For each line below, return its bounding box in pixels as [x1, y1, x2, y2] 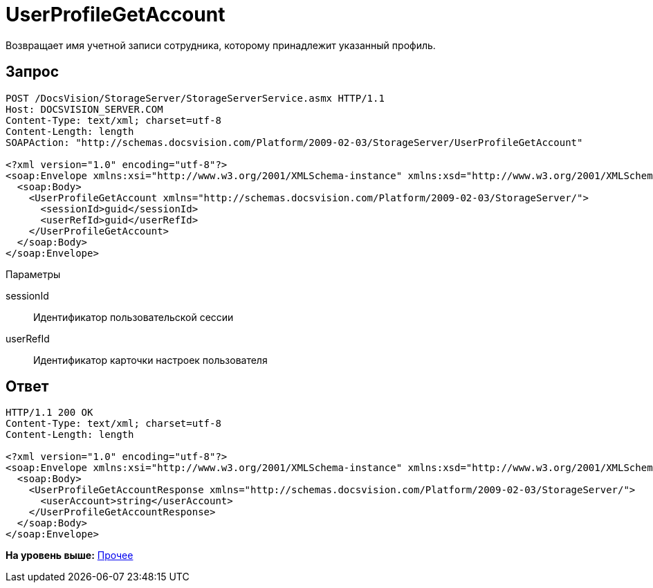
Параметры [6, 268, 61, 280]
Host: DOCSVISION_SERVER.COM [6, 103, 163, 115]
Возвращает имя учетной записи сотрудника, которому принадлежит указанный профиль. [6, 39, 436, 51]
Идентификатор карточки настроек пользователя [33, 353, 268, 366]
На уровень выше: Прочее [6, 549, 134, 562]
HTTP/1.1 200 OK [6, 407, 93, 419]
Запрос [6, 63, 59, 81]
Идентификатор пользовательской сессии [33, 311, 234, 323]
